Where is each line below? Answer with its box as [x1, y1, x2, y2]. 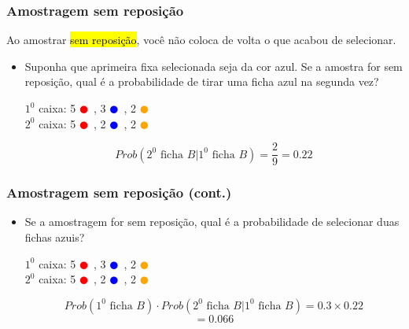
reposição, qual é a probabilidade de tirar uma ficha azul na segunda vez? [24, 73, 379, 90]
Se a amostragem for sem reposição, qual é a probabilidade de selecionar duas [24, 213, 400, 230]
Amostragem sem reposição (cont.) [6, 183, 232, 202]
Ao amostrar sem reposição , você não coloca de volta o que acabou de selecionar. [6, 31, 396, 48]
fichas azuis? [24, 229, 85, 246]
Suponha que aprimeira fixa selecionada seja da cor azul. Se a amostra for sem [24, 57, 403, 74]
